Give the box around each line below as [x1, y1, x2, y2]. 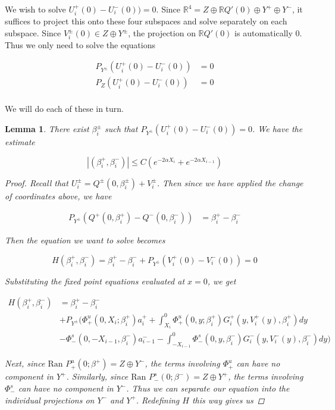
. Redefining [136, 393, 180, 406]
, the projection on [128, 27, 196, 39]
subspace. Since [5, 27, 61, 39]
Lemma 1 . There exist [5, 123, 89, 135]
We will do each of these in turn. [5, 102, 124, 115]
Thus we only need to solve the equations [5, 38, 155, 51]
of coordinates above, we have [5, 189, 112, 202]
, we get [207, 274, 236, 287]
